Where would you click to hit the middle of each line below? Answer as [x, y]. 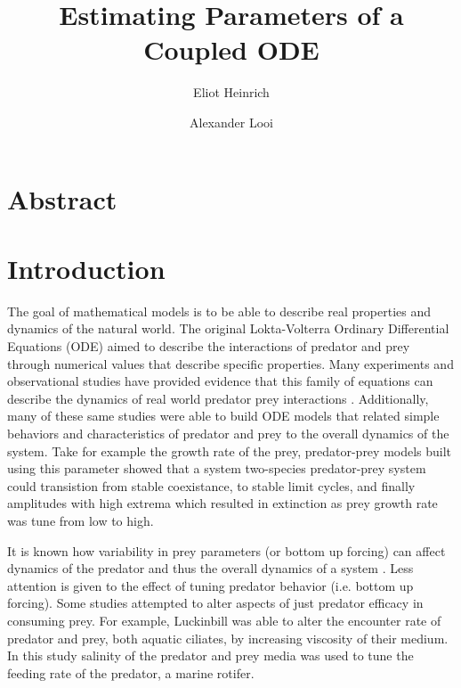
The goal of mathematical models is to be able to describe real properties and [219, 311]
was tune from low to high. [81, 520]
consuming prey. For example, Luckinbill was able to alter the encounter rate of [224, 620]
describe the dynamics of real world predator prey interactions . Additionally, [218, 398]
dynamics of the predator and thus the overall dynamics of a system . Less [210, 568]
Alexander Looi [231, 122]
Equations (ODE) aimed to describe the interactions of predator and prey [209, 346]
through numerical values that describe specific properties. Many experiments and [230, 363]
